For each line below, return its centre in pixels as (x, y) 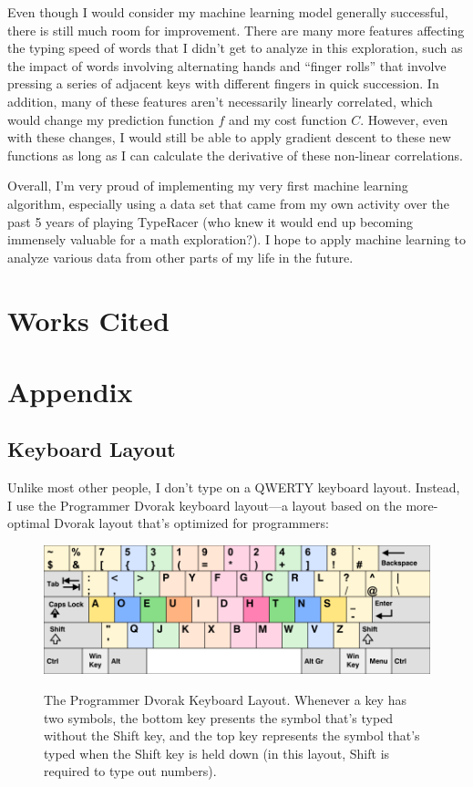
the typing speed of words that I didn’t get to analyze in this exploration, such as (235, 48)
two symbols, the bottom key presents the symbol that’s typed (219, 717)
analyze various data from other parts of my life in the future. (180, 257)
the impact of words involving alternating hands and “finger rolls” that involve (227, 65)
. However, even (404, 119)
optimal (29, 523)
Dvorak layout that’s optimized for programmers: (191, 523)
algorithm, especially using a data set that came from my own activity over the (228, 203)
